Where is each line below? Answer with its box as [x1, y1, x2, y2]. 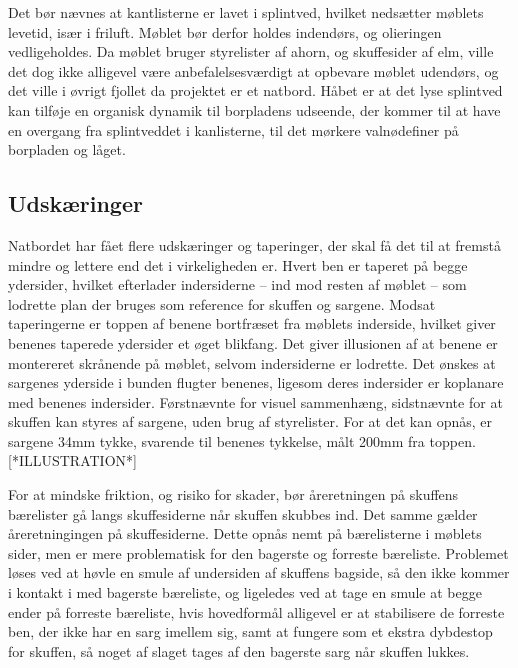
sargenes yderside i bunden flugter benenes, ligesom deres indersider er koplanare [8, 372, 504, 393]
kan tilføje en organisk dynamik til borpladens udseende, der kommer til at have [8, 99, 501, 120]
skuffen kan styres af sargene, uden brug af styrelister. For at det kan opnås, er [8, 411, 493, 432]
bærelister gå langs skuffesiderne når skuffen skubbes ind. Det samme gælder [8, 503, 478, 524]
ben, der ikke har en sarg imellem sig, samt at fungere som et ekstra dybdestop [8, 621, 493, 642]
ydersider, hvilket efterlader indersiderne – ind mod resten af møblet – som [8, 274, 467, 295]
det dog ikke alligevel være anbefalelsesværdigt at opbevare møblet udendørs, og [8, 60, 499, 81]
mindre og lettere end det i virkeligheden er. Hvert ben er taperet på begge [8, 254, 468, 275]
